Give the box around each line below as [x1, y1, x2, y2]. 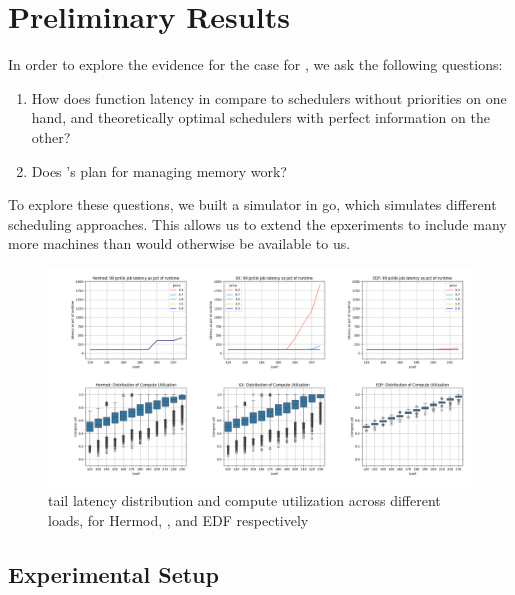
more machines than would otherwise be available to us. [8, 233, 351, 254]
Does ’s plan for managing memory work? [31, 160, 287, 181]
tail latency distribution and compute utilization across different [48, 490, 441, 511]
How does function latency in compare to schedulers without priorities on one [31, 87, 507, 108]
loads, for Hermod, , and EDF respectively [48, 509, 309, 530]
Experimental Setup [8, 558, 219, 589]
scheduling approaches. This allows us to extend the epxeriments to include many [8, 213, 507, 234]
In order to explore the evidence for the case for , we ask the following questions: [8, 54, 503, 75]
